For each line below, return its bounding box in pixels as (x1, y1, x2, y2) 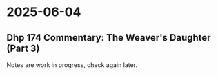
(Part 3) (6, 42, 40, 54)
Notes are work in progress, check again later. (6, 61, 137, 69)
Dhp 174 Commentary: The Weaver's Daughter (6, 32, 211, 44)
